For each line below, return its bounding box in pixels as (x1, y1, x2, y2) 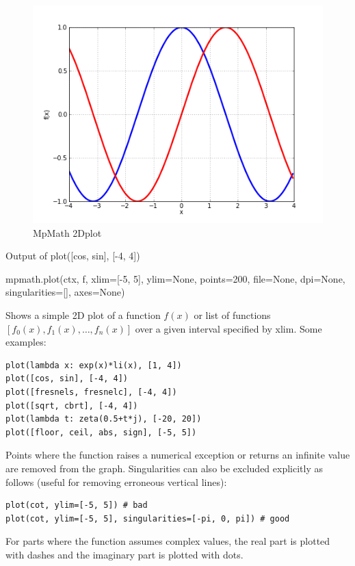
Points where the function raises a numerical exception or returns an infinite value (5, 448, 350, 462)
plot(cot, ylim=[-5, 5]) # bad (5, 500, 148, 511)
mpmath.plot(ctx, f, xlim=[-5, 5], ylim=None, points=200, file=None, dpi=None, (5, 271, 345, 285)
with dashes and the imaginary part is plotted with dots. (5, 547, 244, 561)
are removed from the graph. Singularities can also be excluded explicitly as (5, 461, 323, 475)
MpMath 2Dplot (33, 225, 102, 240)
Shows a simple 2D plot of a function (5, 307, 161, 322)
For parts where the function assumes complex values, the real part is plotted (5, 534, 330, 548)
